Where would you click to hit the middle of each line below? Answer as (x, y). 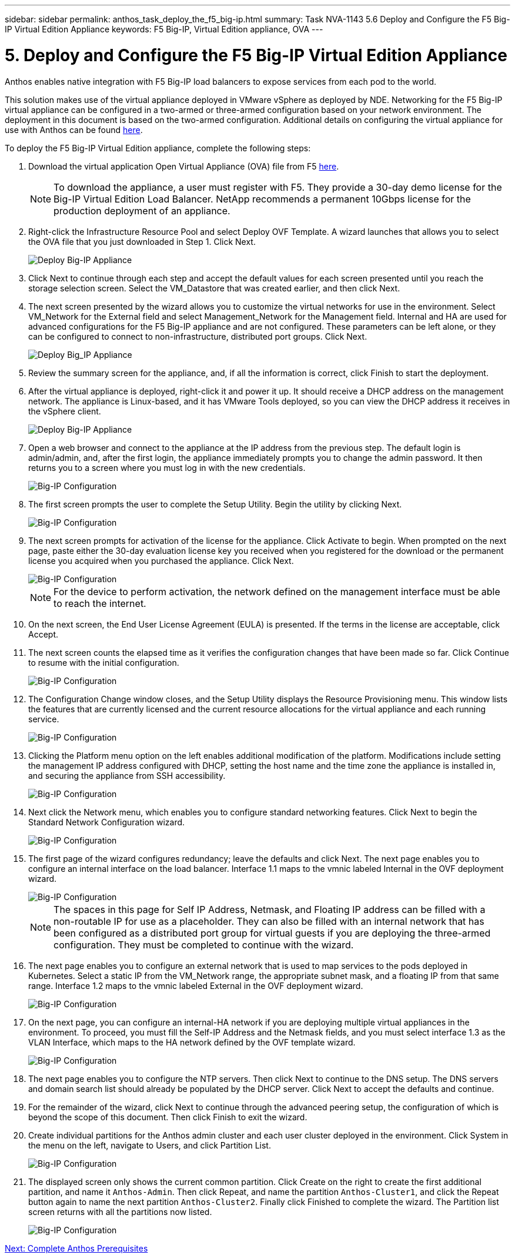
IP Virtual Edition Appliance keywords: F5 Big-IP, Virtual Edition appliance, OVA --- (164, 29)
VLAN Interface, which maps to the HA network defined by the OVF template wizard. (192, 1042)
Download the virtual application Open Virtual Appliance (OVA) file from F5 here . (184, 166)
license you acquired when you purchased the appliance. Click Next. (161, 560)
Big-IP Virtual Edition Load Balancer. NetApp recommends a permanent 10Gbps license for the (262, 199)
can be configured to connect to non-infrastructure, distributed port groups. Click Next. (198, 336)
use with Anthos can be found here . (74, 130)
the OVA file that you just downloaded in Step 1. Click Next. (142, 241)
